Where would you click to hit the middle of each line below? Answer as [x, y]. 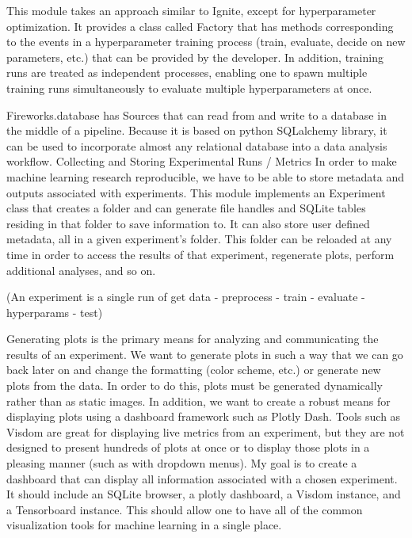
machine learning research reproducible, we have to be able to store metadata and [206, 176]
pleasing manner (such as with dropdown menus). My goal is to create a [182, 463]
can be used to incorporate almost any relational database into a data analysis [197, 145]
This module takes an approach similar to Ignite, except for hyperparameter [191, 10]
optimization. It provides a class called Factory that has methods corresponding [200, 26]
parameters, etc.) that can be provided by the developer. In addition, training [195, 57]
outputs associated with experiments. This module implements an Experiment [196, 192]
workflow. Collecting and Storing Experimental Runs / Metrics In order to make [202, 161]
